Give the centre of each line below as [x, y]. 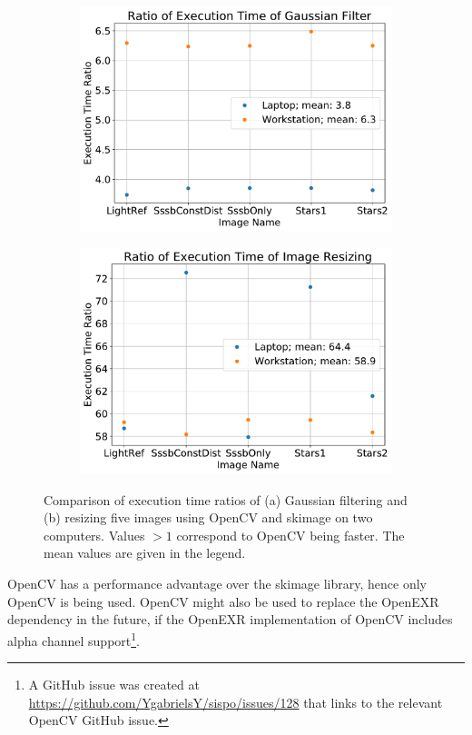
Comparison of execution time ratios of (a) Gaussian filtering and [226, 499]
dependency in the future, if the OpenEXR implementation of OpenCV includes [230, 619]
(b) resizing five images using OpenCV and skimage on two [208, 517]
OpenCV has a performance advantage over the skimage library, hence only [217, 584]
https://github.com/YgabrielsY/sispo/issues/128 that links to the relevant [236, 702]
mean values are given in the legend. [145, 553]
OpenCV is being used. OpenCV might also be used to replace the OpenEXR [223, 601]
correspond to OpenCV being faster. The [290, 535]
